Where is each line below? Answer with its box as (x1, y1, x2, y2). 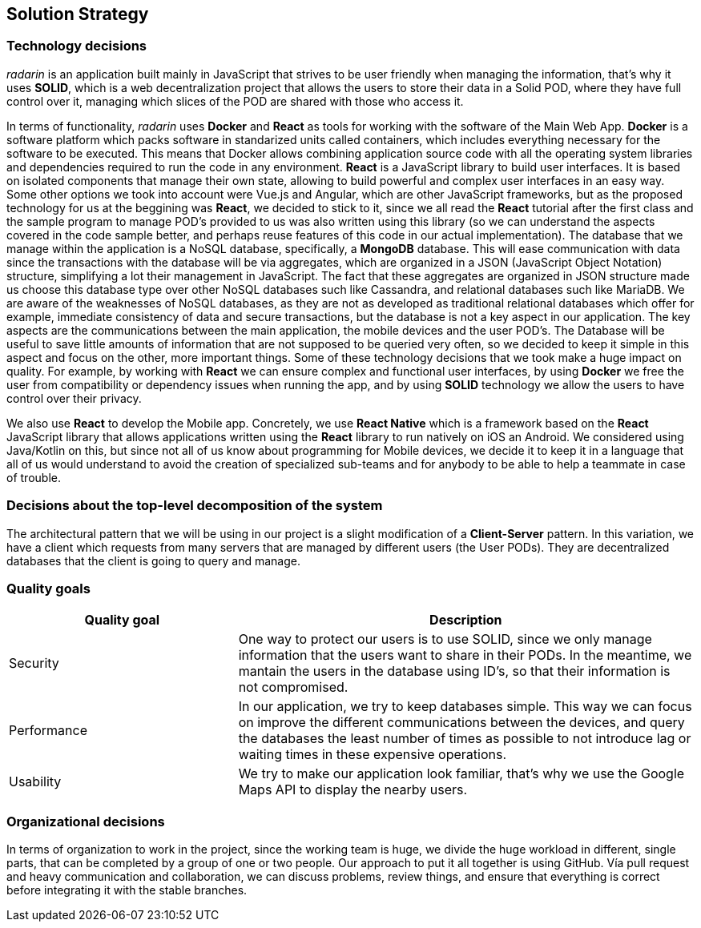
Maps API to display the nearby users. (238, 781, 468, 798)
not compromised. (238, 679, 348, 696)
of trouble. (6, 470, 61, 484)
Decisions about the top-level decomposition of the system (6, 497, 383, 514)
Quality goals (6, 580, 91, 597)
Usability (9, 773, 62, 790)
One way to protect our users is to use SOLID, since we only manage (238, 631, 652, 648)
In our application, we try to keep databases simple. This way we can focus (238, 698, 692, 715)
